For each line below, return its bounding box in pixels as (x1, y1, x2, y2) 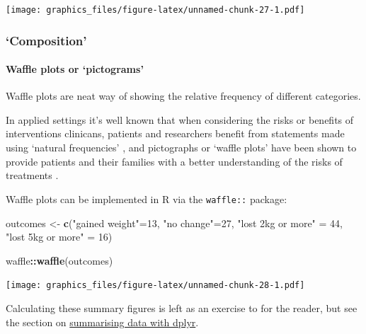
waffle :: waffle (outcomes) (6, 253, 113, 267)
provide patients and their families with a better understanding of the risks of (6, 154, 343, 168)
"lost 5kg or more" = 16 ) (6, 229, 113, 244)
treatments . (6, 168, 59, 183)
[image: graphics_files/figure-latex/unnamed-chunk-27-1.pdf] (6, 5, 305, 15)
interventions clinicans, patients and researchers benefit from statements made (6, 126, 345, 141)
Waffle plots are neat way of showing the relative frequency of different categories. (6, 88, 361, 103)
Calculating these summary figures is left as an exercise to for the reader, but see (6, 300, 358, 315)
